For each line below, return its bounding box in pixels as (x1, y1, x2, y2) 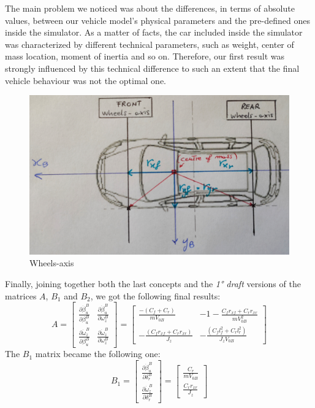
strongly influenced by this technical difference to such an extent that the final (5, 61, 300, 74)
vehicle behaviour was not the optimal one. (5, 74, 167, 87)
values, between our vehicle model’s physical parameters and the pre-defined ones (5, 13, 310, 26)
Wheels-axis (29, 256, 74, 269)
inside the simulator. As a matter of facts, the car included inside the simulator (5, 26, 303, 39)
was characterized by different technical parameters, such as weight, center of (5, 37, 294, 50)
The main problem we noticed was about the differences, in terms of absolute (5, 2, 295, 14)
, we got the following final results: (90, 289, 221, 302)
